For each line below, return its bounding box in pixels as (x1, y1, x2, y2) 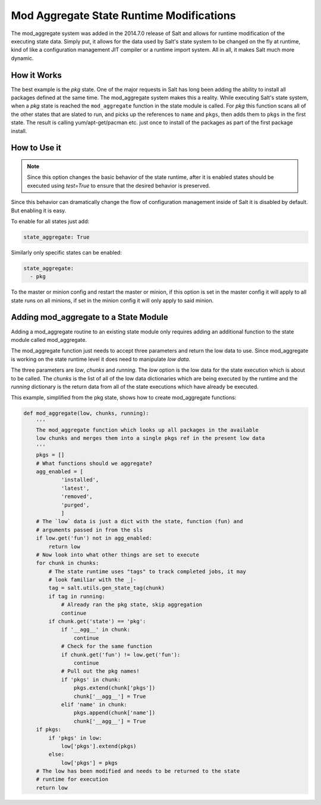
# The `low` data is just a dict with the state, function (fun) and (36, 518, 243, 525)
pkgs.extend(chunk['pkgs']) (73, 684, 156, 691)
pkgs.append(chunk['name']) (73, 709, 156, 716)
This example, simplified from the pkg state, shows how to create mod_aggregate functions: (11, 394, 237, 401)
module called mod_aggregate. (11, 336, 87, 343)
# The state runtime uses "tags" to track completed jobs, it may (48, 568, 247, 575)
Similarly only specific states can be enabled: (11, 249, 122, 256)
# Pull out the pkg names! (61, 668, 140, 675)
